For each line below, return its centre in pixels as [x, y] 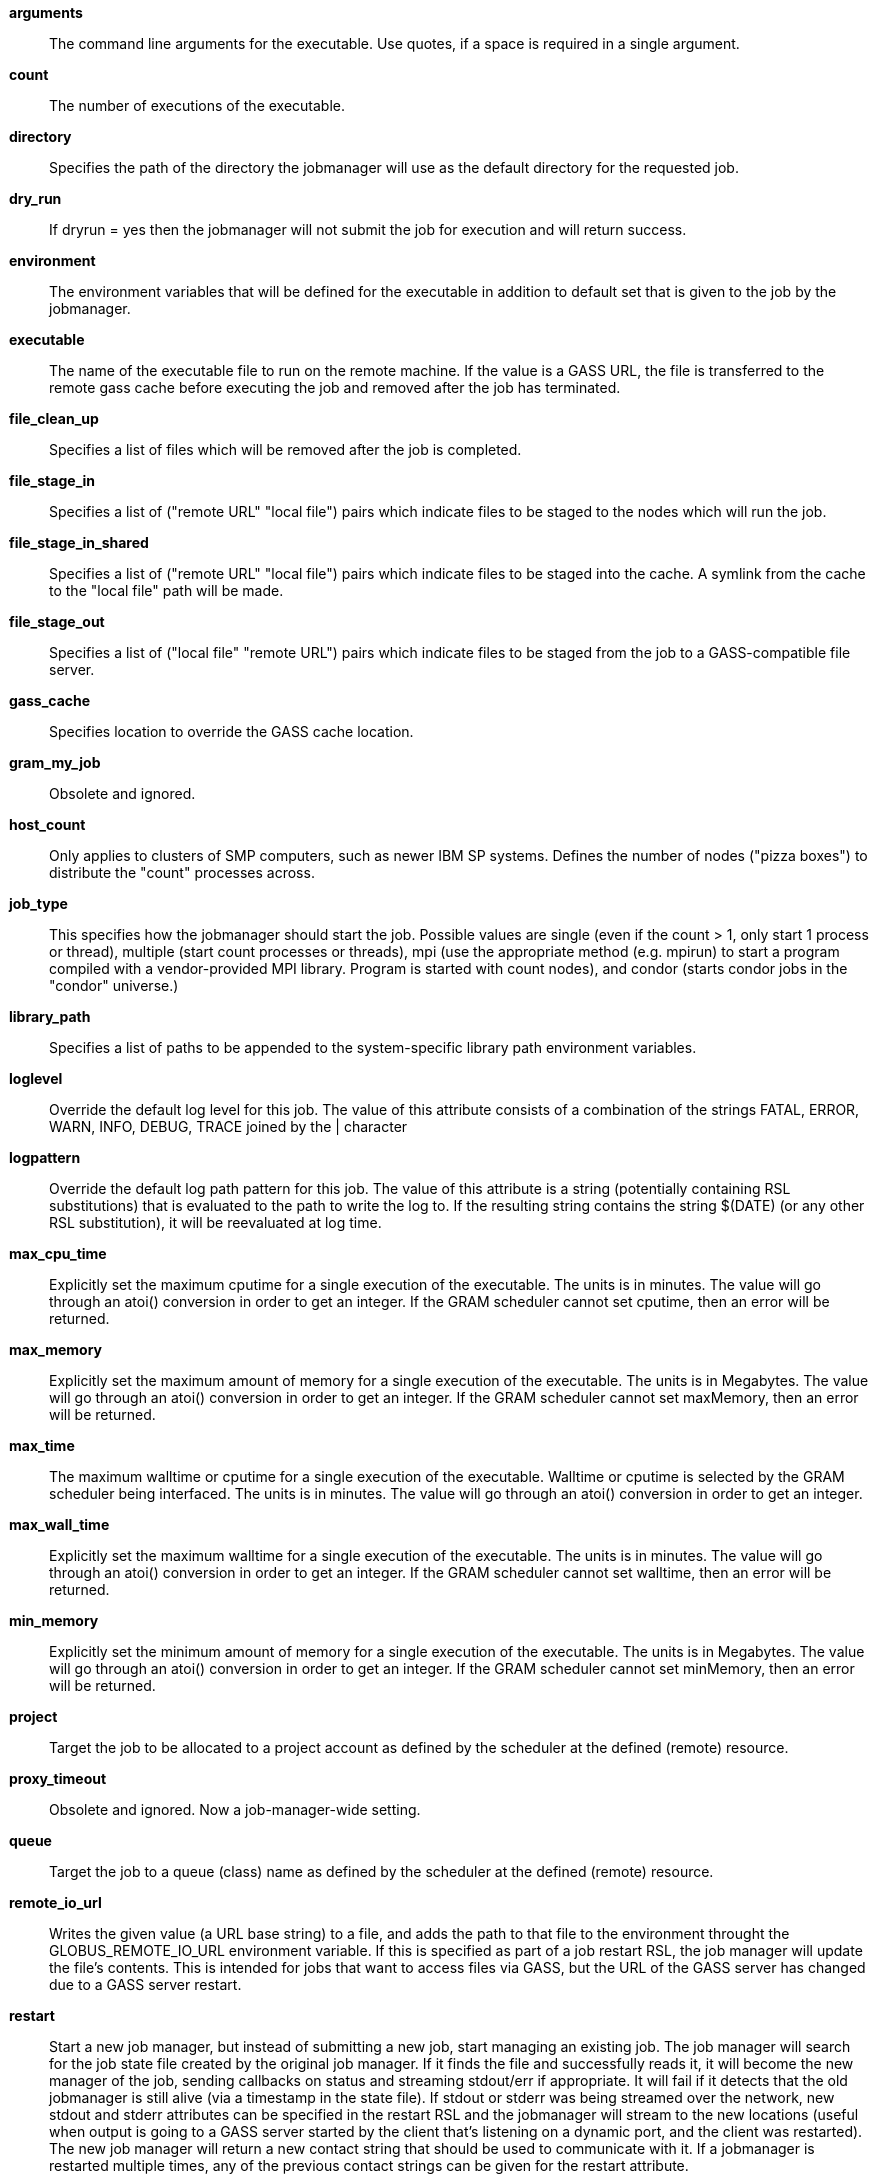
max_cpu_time [58, 1253]
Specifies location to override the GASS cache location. [231, 731]
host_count [47, 824]
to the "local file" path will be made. [166, 590]
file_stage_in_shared [79, 542]
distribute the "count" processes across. [182, 872]
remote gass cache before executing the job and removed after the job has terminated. [335, 387]
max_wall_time [59, 1524]
